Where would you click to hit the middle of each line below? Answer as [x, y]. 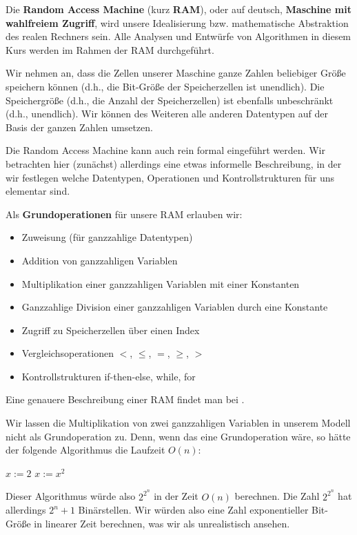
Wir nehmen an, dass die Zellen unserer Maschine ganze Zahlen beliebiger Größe [176, 73]
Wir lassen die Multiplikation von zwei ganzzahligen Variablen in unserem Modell [178, 423]
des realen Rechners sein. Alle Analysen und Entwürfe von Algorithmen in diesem [178, 36]
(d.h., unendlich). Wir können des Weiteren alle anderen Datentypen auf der [167, 114]
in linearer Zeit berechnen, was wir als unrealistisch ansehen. [162, 523]
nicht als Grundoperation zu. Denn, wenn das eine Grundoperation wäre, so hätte [178, 436]
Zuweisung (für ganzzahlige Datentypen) [107, 237]
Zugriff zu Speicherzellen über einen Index [111, 330]
